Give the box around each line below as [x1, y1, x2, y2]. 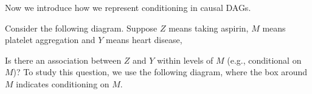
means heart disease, [106, 33, 182, 46]
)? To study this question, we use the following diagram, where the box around [13, 65, 308, 78]
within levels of [157, 53, 213, 66]
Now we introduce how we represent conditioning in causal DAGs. [5, 1, 251, 13]
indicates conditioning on [16, 77, 109, 90]
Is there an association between [5, 53, 122, 66]
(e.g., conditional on [227, 53, 302, 66]
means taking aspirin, [168, 21, 249, 34]
